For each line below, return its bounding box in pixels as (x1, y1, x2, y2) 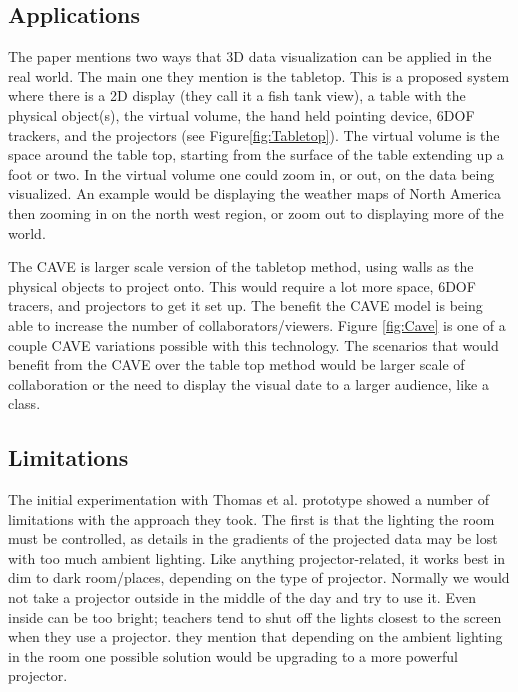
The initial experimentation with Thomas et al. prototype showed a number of (8, 489, 489, 510)
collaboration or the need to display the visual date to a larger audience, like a (8, 373, 489, 394)
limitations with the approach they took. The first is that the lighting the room (8, 508, 495, 529)
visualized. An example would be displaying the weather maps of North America (8, 183, 502, 204)
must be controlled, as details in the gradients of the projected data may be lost (8, 528, 498, 549)
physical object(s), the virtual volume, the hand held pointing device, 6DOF (8, 104, 475, 125)
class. (8, 393, 41, 414)
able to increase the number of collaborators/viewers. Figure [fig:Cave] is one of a (8, 314, 506, 335)
